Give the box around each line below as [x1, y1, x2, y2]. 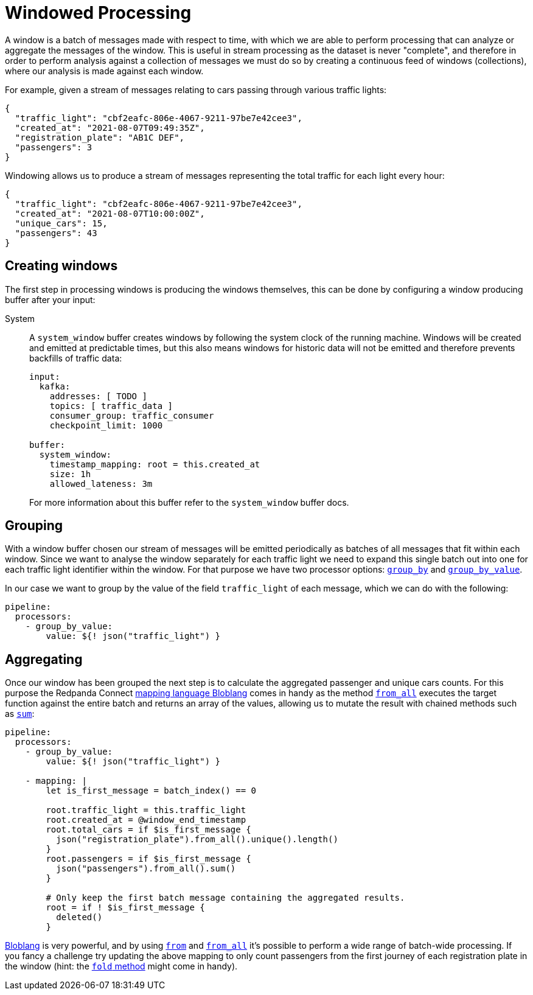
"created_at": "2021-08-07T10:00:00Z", [15, 208, 205, 218]
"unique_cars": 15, [15, 218, 108, 228]
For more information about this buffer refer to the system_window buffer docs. [29, 497, 349, 508]
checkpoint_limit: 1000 [49, 420, 163, 430]
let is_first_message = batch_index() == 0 [46, 786, 257, 796]
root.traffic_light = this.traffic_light [46, 805, 246, 815]
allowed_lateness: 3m [49, 478, 153, 489]
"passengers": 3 [15, 142, 92, 152]
